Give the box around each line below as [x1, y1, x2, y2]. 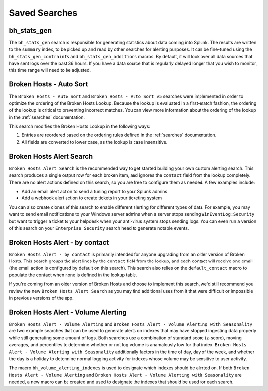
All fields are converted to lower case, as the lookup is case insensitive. [21, 139, 168, 145]
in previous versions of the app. [9, 295, 74, 301]
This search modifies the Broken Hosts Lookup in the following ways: [9, 123, 151, 129]
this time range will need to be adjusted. [9, 67, 91, 73]
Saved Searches [9, 7, 78, 18]
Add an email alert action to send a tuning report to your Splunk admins [21, 188, 168, 194]
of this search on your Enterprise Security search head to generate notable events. [9, 225, 189, 231]
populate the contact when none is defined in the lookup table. [9, 272, 137, 278]
